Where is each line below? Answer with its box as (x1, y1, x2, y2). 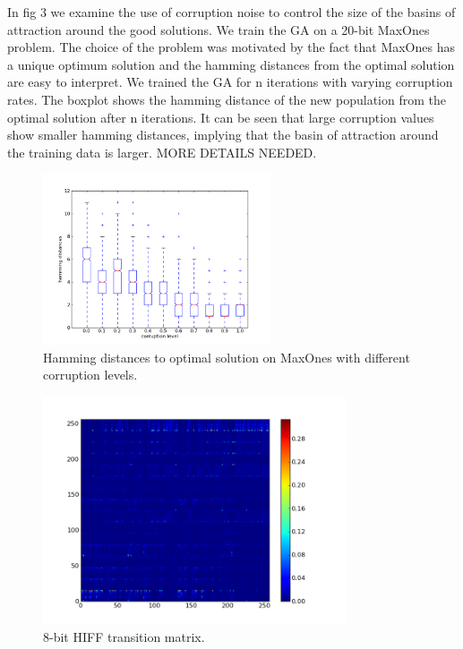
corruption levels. (43, 365, 138, 384)
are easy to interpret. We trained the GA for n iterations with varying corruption (7, 73, 453, 91)
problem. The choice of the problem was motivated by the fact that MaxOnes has (7, 38, 455, 56)
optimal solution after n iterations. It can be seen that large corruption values (7, 107, 434, 126)
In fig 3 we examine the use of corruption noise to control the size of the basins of (7, 3, 456, 21)
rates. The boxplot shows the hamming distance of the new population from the (7, 90, 446, 108)
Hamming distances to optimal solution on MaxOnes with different (43, 347, 410, 366)
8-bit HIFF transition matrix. (43, 627, 205, 645)
